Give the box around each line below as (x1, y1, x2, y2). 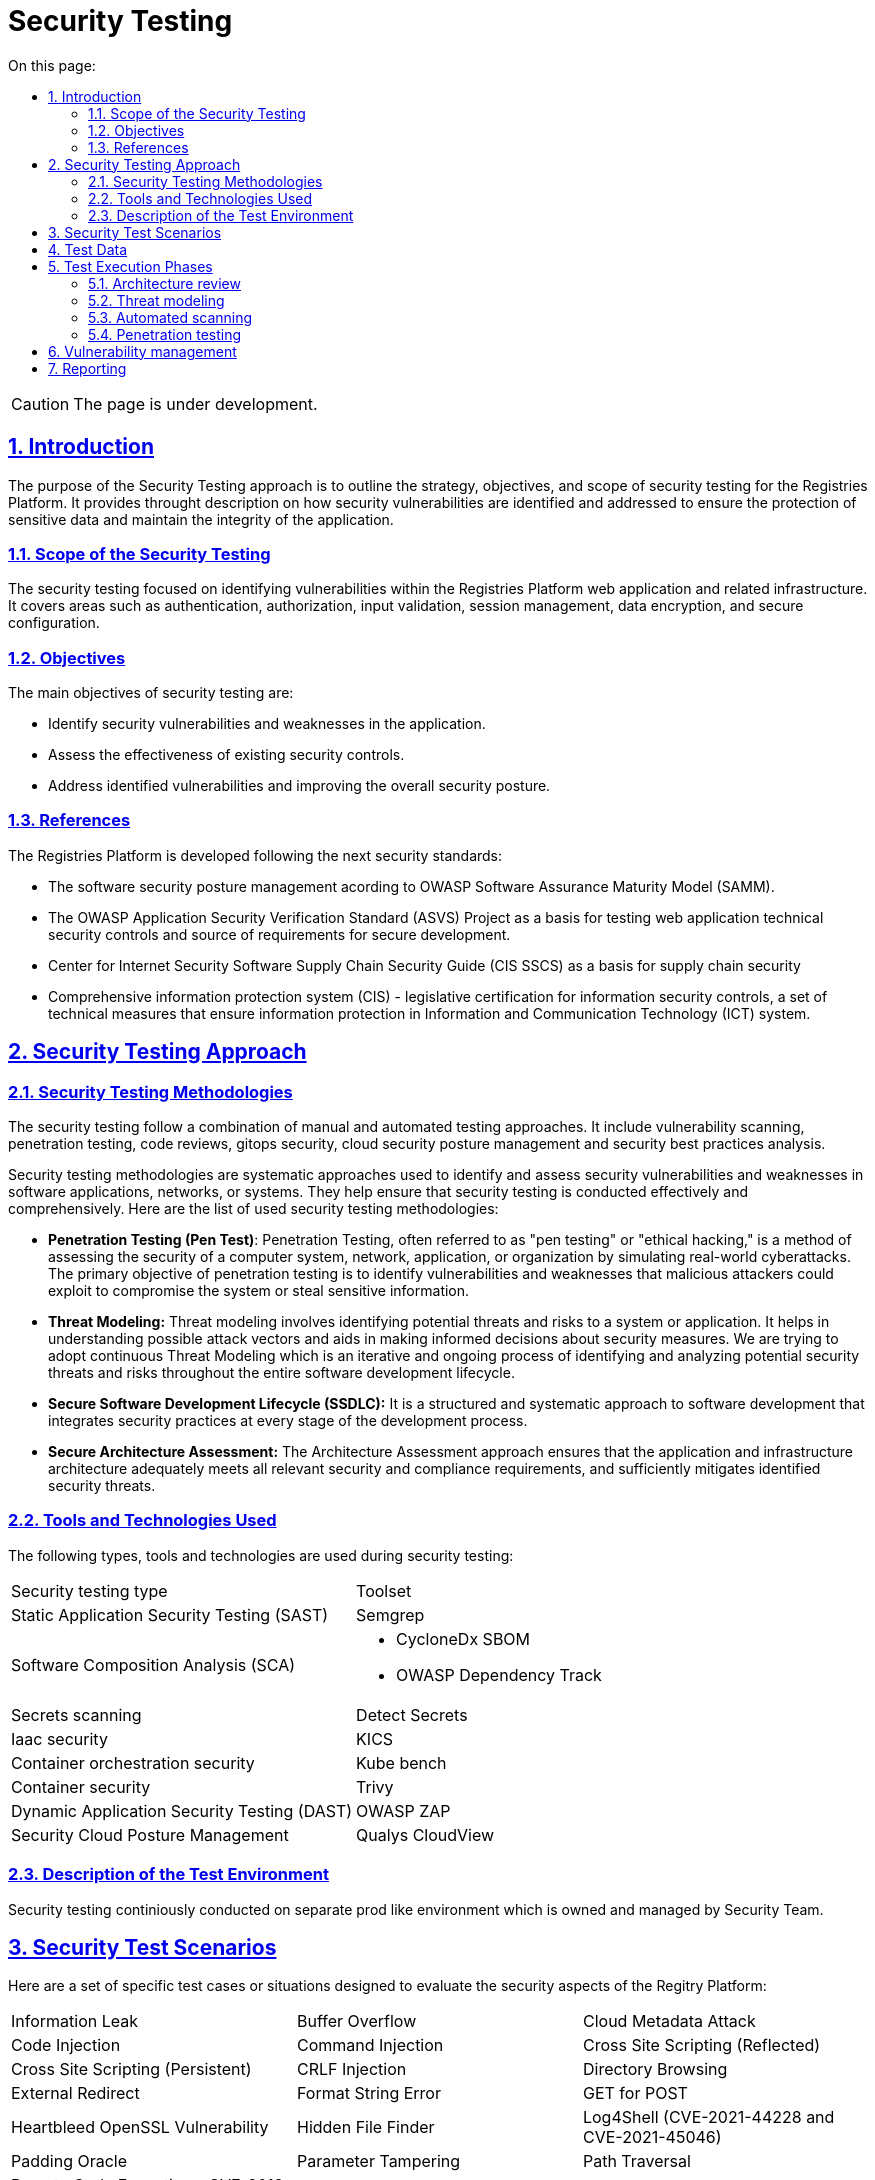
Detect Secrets (356, 1704, 468, 1725)
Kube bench (356, 1752, 447, 1773)
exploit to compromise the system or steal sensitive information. (48, 1282, 470, 1300)
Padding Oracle (11, 2151, 128, 2172)
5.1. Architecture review (88, 274, 241, 292)
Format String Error (296, 2083, 441, 2104)
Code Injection (11, 2035, 121, 2056)
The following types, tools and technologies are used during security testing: (8, 1546, 514, 1564)
